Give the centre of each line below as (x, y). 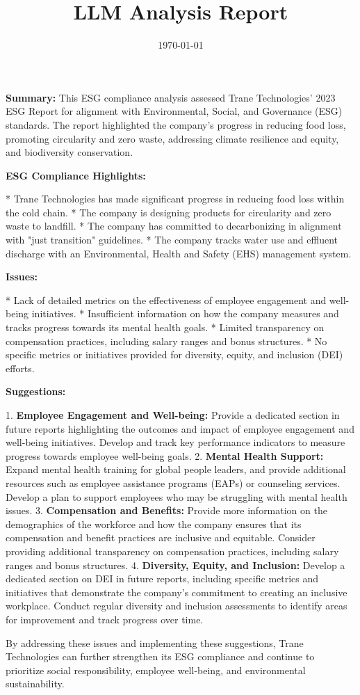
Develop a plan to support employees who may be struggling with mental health (177, 496)
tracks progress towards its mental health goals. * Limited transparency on (165, 327)
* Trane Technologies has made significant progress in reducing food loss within (175, 199)
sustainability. (35, 684)
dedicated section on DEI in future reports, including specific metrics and (162, 578)
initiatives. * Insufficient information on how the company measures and (185, 313)
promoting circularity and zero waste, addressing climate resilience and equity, (172, 138)
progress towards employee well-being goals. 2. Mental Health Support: (165, 455)
